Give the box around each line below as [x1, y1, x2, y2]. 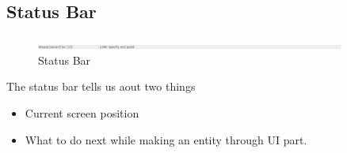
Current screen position [25, 104, 139, 121]
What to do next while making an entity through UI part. [25, 131, 307, 147]
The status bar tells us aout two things [6, 78, 196, 95]
